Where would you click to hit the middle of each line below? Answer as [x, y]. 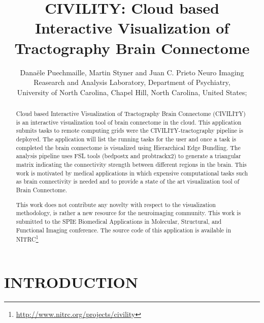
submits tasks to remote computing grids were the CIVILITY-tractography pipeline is [130, 130]
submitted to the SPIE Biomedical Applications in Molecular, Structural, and [119, 221]
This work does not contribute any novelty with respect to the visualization [116, 204]
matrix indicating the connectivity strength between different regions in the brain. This [131, 165]
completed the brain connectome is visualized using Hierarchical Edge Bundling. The [128, 147]
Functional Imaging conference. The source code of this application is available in [124, 230]
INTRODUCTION [71, 282]
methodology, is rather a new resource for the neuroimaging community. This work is [128, 213]
